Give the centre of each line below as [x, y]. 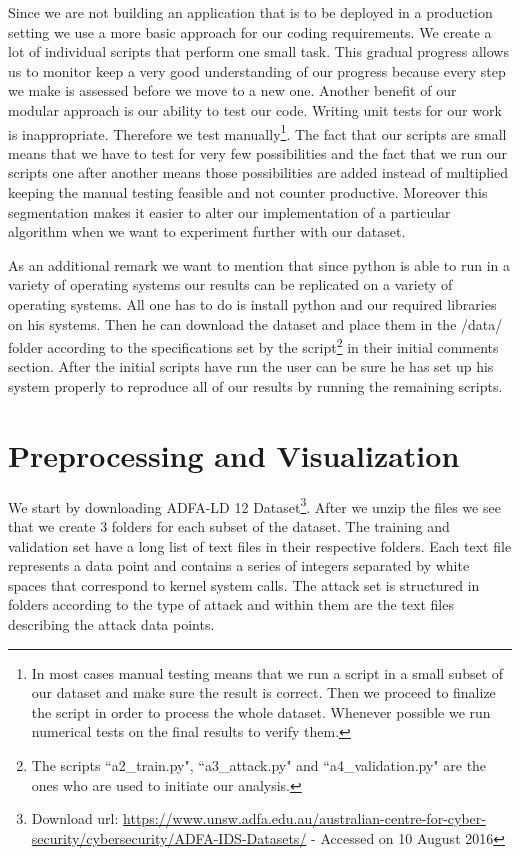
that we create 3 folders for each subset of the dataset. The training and [229, 525]
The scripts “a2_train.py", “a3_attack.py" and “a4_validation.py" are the [259, 764]
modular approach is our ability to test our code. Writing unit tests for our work [255, 109]
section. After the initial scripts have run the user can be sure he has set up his [251, 366]
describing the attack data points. [111, 623]
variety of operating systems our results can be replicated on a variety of [230, 284]
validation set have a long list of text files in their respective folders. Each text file [260, 545]
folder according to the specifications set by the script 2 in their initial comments [253, 345]
